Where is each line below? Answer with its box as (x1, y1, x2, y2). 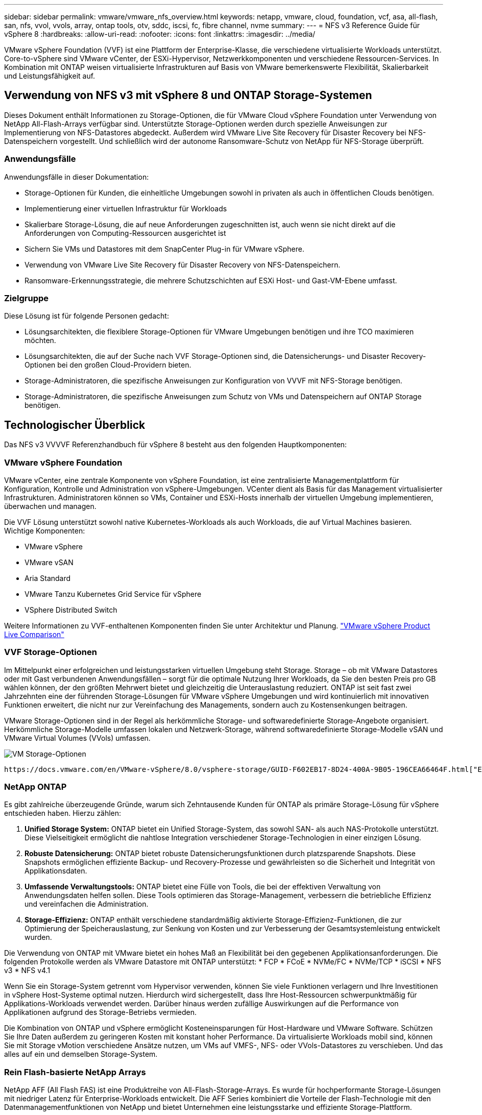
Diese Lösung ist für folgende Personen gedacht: (4, 311, 169, 321)
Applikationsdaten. (25, 866, 87, 876)
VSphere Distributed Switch (25, 605, 117, 614)
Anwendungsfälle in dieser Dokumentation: (4, 172, 149, 181)
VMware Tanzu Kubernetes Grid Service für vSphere (25, 589, 202, 598)
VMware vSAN (25, 557, 74, 567)
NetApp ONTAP (4, 782, 67, 792)
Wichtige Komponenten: (4, 526, 85, 535)
